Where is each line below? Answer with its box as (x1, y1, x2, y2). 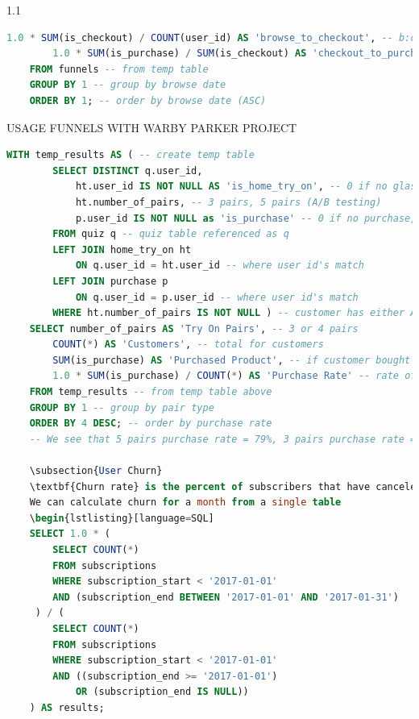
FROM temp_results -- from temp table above (29, 386, 272, 398)
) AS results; (29, 701, 105, 713)
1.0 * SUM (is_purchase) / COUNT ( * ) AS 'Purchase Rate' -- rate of (52, 370, 417, 382)
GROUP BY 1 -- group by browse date (29, 79, 226, 91)
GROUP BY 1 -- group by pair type (29, 401, 214, 414)
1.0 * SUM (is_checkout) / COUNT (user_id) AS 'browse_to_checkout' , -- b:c (6, 31, 417, 44)
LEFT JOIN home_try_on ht (52, 243, 192, 256)
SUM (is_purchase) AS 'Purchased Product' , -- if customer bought (52, 354, 411, 366)
